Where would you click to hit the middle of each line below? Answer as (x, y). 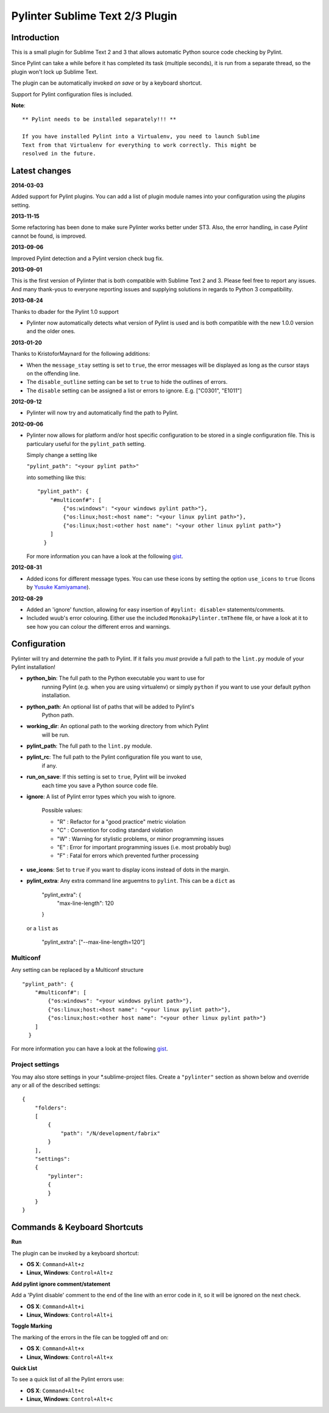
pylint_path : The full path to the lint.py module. (89, 746)
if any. (49, 765)
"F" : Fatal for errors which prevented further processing (128, 855)
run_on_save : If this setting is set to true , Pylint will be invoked (106, 777)
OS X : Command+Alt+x (55, 1348)
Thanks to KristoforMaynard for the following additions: (81, 354)
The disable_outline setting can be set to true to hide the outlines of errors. (127, 382)
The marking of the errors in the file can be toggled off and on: (90, 1337)
